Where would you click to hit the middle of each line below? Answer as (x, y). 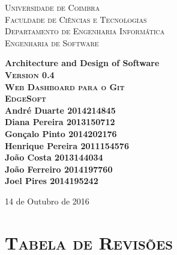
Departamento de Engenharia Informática (85, 31)
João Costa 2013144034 (54, 157)
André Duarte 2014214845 (60, 110)
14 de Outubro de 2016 (47, 201)
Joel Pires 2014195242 (52, 181)
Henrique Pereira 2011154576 (67, 145)
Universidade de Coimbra (52, 7)
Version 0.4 (30, 74)
